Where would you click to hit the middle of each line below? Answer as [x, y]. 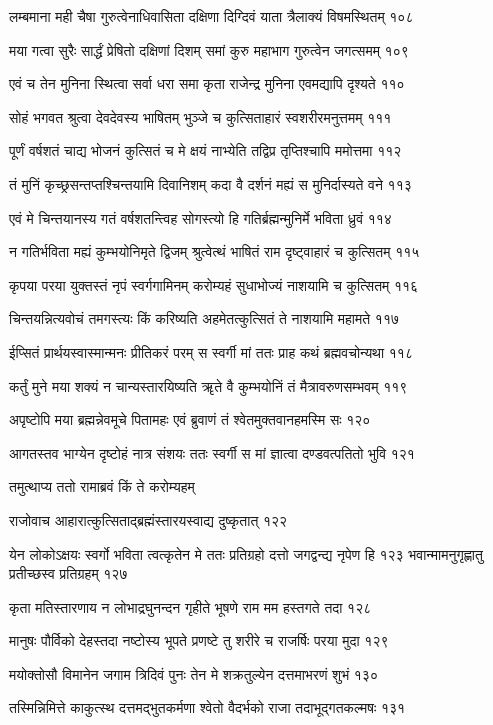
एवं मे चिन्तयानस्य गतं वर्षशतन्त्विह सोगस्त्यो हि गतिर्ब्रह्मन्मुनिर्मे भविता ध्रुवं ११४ [200, 217]
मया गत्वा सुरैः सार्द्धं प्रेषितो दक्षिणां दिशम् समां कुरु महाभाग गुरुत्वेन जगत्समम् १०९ [209, 49]
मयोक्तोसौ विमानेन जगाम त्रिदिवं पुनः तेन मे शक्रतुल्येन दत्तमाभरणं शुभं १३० [193, 673]
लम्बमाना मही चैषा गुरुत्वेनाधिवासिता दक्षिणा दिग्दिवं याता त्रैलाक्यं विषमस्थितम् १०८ [211, 16]
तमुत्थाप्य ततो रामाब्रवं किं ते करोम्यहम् [102, 486]
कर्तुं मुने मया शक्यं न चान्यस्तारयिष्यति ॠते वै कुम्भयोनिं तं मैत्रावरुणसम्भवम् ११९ [208, 385]
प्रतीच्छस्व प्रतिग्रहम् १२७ [68, 573]
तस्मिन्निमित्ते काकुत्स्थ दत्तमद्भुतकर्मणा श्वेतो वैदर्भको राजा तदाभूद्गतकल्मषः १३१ [207, 707]
